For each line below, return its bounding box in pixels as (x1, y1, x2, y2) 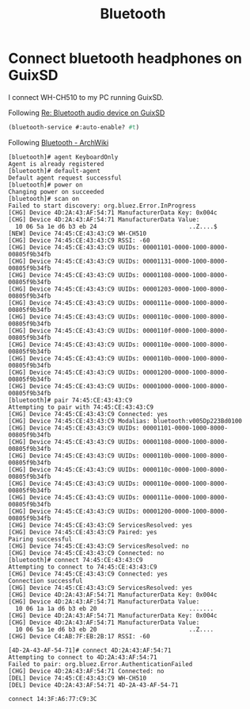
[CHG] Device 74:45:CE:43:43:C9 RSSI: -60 (8, 236, 150, 245)
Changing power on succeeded (8, 187, 104, 195)
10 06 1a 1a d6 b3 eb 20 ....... (15, 604, 214, 612)
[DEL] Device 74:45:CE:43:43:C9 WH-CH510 (8, 674, 147, 682)
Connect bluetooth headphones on (8, 49, 243, 67)
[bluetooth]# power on (8, 180, 83, 189)
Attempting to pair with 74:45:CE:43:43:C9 (8, 403, 154, 411)
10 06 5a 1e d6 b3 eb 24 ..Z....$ (15, 222, 218, 230)
